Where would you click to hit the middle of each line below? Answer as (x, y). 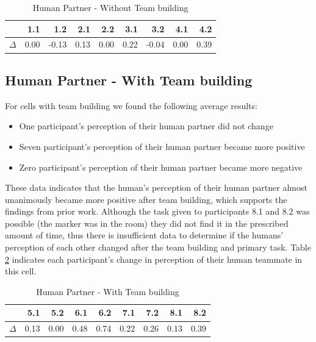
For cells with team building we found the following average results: (131, 105)
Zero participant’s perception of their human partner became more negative (161, 167)
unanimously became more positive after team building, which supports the (146, 199)
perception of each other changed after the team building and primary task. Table (158, 247)
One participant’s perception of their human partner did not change (146, 126)
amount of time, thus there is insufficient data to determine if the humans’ (144, 235)
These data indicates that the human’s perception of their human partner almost (156, 187)
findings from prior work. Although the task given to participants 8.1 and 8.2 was (157, 211)
